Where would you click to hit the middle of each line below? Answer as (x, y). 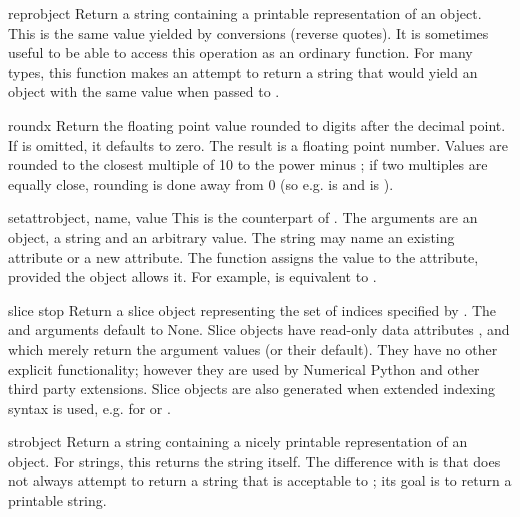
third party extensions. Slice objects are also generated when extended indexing (251, 388)
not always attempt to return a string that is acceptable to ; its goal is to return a (260, 480)
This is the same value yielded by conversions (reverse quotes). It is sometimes (248, 32)
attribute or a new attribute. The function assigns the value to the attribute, (243, 256)
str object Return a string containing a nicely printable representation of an (238, 441)
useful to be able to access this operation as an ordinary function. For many (240, 52)
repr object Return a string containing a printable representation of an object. (245, 13)
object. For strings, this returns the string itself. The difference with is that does (254, 460)
